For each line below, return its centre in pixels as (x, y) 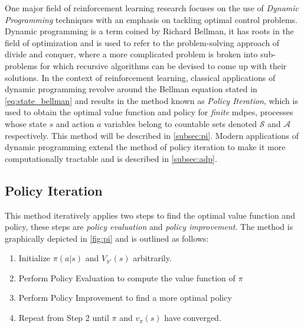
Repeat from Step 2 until (64, 318)
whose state (26, 123)
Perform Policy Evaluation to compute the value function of (127, 277)
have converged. (193, 318)
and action (75, 123)
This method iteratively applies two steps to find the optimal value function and (150, 215)
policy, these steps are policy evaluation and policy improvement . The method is (149, 227)
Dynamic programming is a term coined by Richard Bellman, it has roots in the (149, 31)
